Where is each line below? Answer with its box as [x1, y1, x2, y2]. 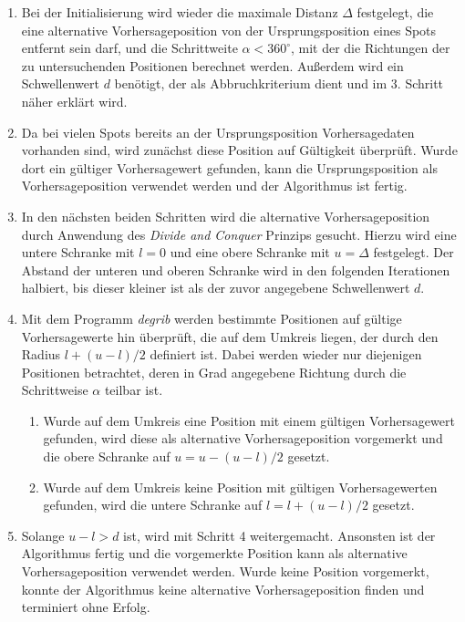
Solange [21, 525, 65, 544]
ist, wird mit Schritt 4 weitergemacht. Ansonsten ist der [123, 525, 436, 544]
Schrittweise [21, 380, 88, 399]
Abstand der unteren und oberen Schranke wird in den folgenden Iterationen [21, 260, 450, 279]
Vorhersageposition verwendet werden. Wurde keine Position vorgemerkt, [21, 562, 429, 581]
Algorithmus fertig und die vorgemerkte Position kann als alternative [21, 544, 408, 563]
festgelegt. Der [373, 243, 454, 262]
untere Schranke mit [21, 243, 135, 262]
